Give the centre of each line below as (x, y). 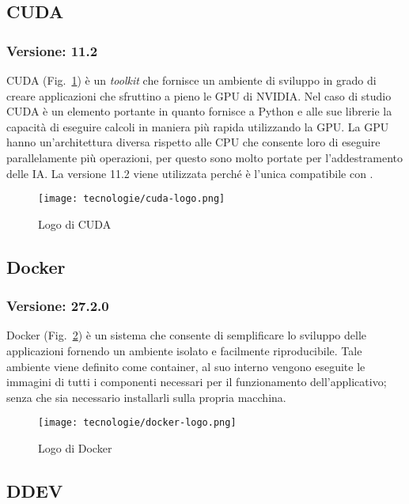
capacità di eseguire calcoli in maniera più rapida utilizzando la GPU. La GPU (198, 126)
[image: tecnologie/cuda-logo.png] (132, 199)
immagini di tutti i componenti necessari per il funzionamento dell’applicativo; (197, 382)
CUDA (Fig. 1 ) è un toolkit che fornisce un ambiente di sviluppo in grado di (191, 80)
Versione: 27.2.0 (58, 306)
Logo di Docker (75, 448)
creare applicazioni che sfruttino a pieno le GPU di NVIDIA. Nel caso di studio (199, 95)
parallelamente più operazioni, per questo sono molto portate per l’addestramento (204, 157)
